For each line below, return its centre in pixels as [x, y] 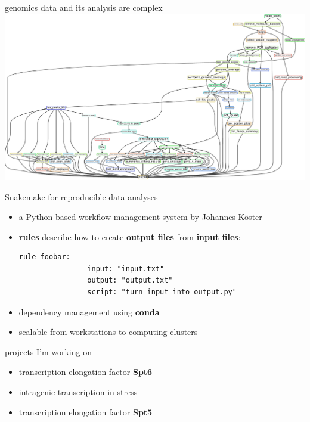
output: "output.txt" [130, 280]
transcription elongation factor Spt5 [86, 412]
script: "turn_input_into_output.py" [162, 292]
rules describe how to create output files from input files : [130, 236]
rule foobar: [44, 257]
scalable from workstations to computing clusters [108, 332]
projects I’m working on [48, 351]
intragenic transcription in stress [78, 392]
